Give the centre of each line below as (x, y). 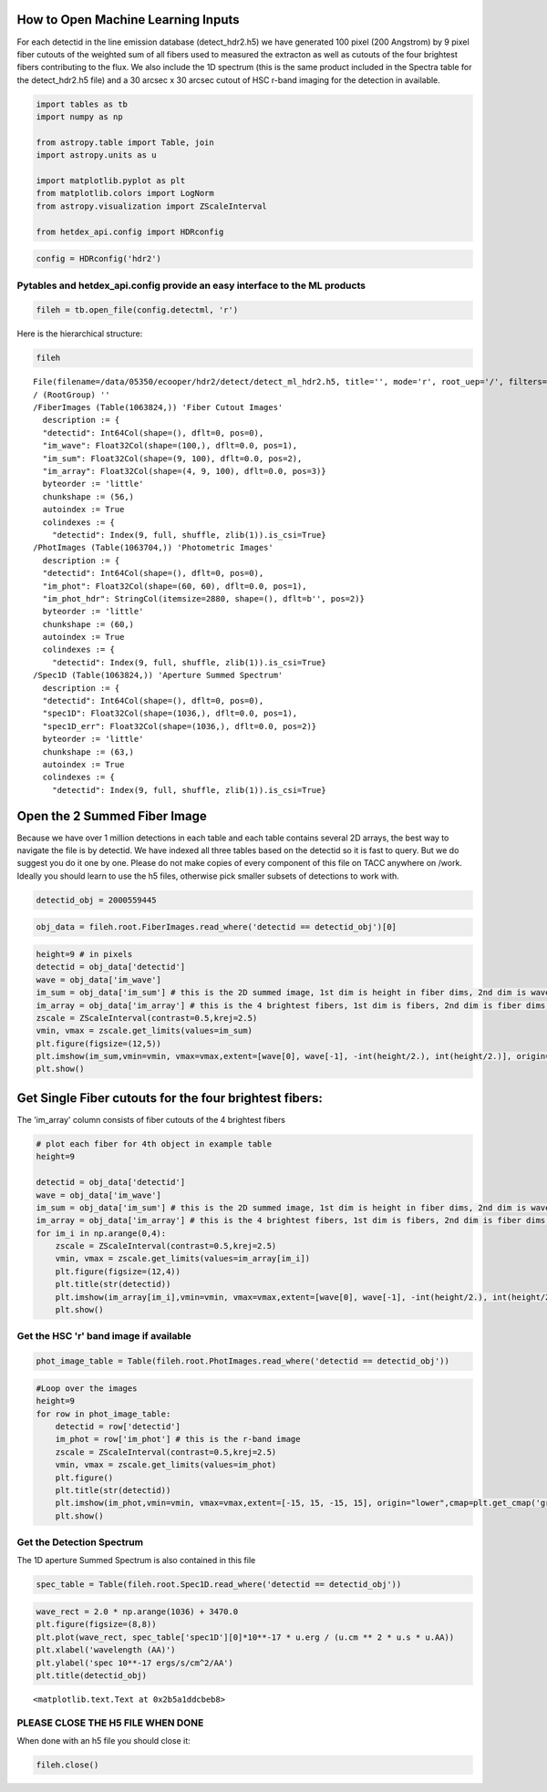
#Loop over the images (87, 1388)
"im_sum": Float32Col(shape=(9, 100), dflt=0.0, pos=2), (172, 458)
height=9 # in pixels (84, 954)
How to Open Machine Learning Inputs (128, 20)
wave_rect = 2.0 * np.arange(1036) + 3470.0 (137, 1612)
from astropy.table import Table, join (125, 142)
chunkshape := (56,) (88, 496)
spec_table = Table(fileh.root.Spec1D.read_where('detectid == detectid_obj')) (219, 1585)
